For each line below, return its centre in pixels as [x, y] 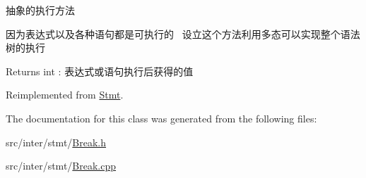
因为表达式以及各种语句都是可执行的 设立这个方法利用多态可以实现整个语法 [183, 33]
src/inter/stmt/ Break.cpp [61, 166]
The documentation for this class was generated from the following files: [161, 118]
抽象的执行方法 [40, 10]
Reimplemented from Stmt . [65, 95]
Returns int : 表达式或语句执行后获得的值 [100, 71]
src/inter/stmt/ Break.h [56, 142]
